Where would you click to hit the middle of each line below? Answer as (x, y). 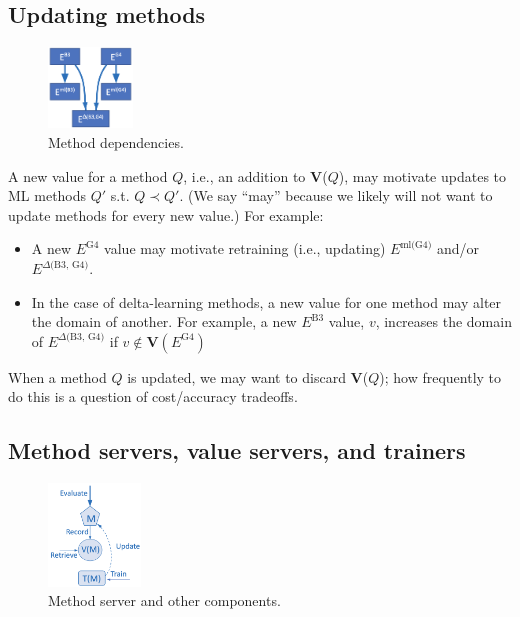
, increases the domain (443, 321)
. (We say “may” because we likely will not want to (336, 195)
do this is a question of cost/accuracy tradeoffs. (153, 396)
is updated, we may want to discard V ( (248, 376)
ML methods (47, 195)
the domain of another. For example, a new (164, 321)
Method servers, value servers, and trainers (237, 450)
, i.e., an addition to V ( (255, 175)
